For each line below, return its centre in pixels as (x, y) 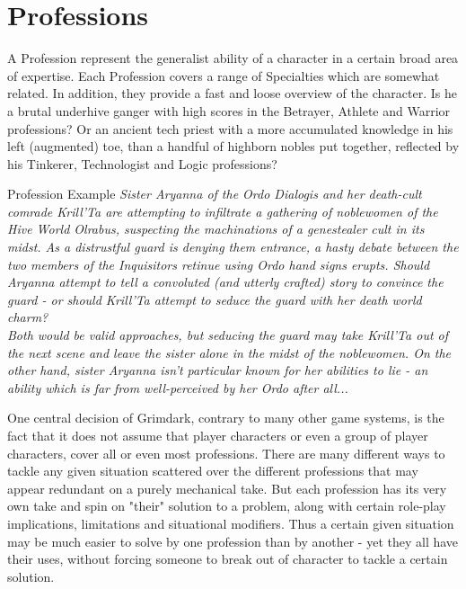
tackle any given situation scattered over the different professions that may (213, 471)
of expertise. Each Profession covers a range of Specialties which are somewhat (224, 75)
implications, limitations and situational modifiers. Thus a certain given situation (231, 523)
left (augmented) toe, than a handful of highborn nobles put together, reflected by (233, 146)
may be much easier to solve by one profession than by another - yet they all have (233, 541)
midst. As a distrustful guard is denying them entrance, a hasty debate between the (233, 247)
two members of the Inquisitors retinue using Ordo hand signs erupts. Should (219, 264)
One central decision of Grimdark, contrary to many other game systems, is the (226, 418)
